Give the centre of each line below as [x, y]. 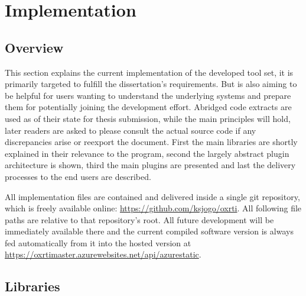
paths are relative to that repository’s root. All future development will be [139, 219]
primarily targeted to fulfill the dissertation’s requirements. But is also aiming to [151, 84]
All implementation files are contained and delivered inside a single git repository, [152, 196]
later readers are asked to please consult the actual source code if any [131, 130]
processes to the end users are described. [78, 176]
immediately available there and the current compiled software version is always [149, 231]
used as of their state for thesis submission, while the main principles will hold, [148, 118]
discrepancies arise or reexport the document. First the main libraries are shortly [151, 142]
